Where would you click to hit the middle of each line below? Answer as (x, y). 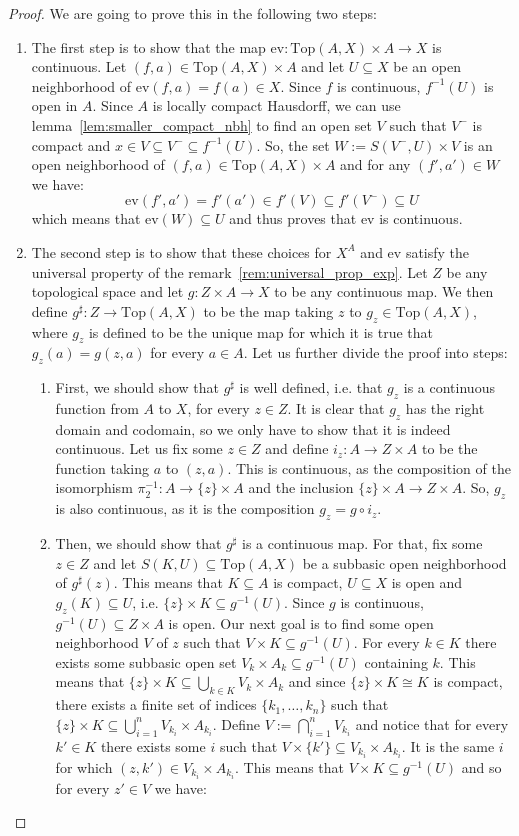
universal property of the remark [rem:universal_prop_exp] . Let (229, 271)
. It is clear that (336, 407)
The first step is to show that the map (148, 46)
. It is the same (448, 745)
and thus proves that (293, 218)
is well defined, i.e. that (311, 387)
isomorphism (94, 487)
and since (317, 681)
